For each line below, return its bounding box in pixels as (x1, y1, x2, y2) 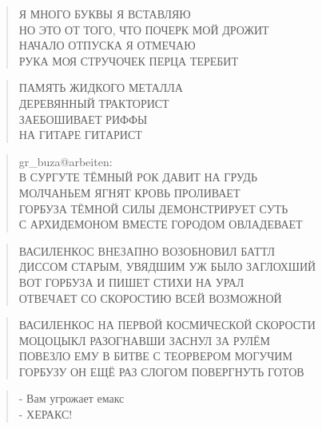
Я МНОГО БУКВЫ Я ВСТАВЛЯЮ (18, 6, 191, 22)
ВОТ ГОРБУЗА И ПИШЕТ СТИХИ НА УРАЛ (18, 273, 244, 290)
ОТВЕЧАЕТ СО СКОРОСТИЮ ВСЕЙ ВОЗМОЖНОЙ (18, 289, 282, 306)
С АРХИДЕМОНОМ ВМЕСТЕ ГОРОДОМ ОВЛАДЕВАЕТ (18, 216, 303, 232)
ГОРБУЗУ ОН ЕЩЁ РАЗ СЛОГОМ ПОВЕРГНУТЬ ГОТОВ (18, 363, 304, 379)
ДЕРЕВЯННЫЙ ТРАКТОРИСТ (18, 94, 169, 111)
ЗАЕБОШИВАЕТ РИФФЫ (18, 110, 148, 127)
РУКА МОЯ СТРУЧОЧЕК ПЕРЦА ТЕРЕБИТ (18, 52, 239, 69)
